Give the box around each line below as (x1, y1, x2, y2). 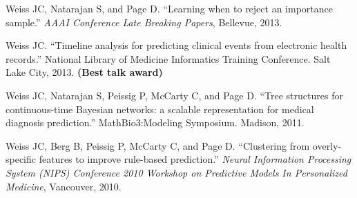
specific (6, 152, 37, 166)
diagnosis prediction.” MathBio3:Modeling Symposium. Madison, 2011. (6, 115, 305, 130)
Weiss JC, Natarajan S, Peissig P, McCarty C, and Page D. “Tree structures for (6, 88, 343, 102)
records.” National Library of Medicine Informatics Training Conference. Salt (6, 51, 331, 66)
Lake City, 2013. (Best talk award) (6, 65, 163, 79)
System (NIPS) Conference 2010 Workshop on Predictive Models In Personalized (6, 165, 347, 179)
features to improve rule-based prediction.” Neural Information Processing (39, 152, 351, 166)
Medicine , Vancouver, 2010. (6, 179, 122, 193)
